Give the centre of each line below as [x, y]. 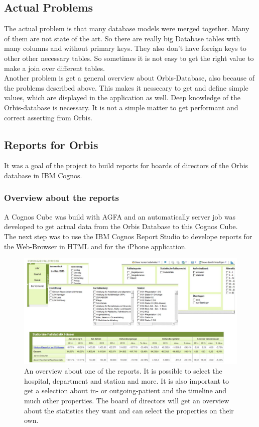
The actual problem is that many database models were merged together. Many [127, 28]
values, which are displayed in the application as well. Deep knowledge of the [122, 97]
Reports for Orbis [51, 144]
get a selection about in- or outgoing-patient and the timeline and [125, 390]
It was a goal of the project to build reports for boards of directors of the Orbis [126, 165]
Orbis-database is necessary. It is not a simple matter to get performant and [121, 107]
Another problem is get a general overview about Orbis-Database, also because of [129, 78]
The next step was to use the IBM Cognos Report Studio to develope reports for [128, 236]
